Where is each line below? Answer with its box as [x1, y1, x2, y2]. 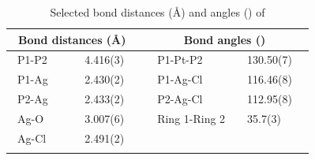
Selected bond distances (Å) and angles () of [50, 4, 265, 20]
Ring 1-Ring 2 [157, 110, 226, 126]
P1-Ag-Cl [157, 71, 203, 87]
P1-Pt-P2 [157, 51, 203, 68]
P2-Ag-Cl [157, 91, 203, 107]
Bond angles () [183, 31, 266, 47]
